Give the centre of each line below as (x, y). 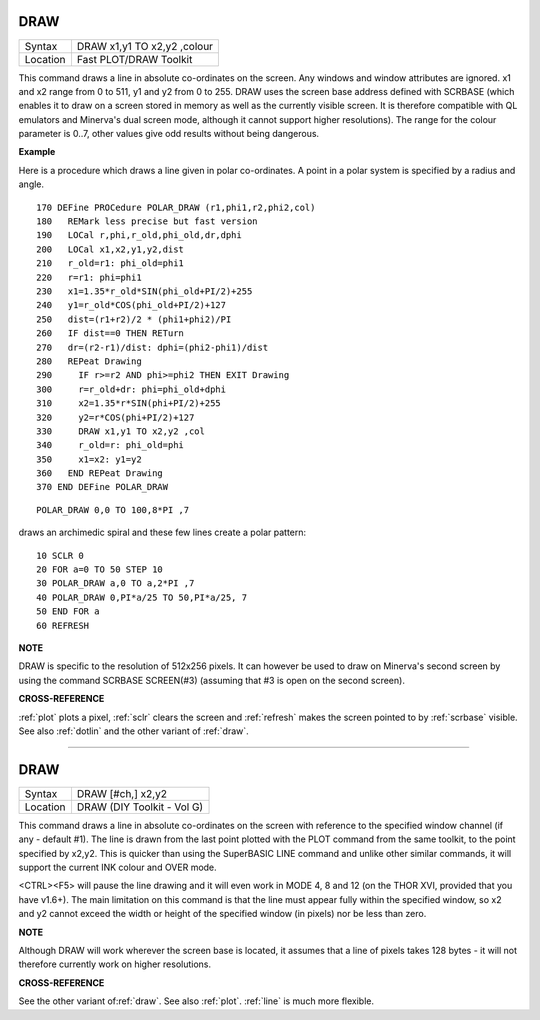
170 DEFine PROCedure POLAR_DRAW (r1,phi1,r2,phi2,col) (176, 207)
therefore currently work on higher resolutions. (115, 964)
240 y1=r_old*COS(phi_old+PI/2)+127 (131, 305)
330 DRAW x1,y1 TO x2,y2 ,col (120, 431)
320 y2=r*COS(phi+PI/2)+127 (115, 417)
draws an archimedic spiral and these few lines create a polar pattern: (162, 532)
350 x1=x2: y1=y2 (89, 459)
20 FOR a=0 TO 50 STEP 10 (100, 569)
